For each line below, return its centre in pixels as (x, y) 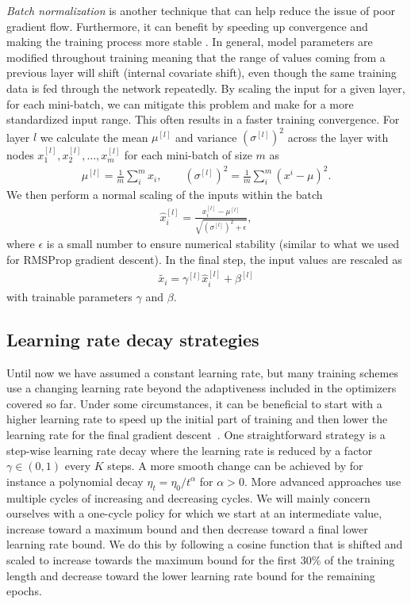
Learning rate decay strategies (133, 339)
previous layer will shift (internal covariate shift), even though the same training (202, 73)
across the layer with (338, 137)
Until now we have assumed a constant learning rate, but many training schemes (202, 372)
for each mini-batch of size (188, 155)
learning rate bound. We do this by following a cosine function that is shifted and (205, 544)
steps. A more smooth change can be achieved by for (235, 466)
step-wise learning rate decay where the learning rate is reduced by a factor (190, 450)
